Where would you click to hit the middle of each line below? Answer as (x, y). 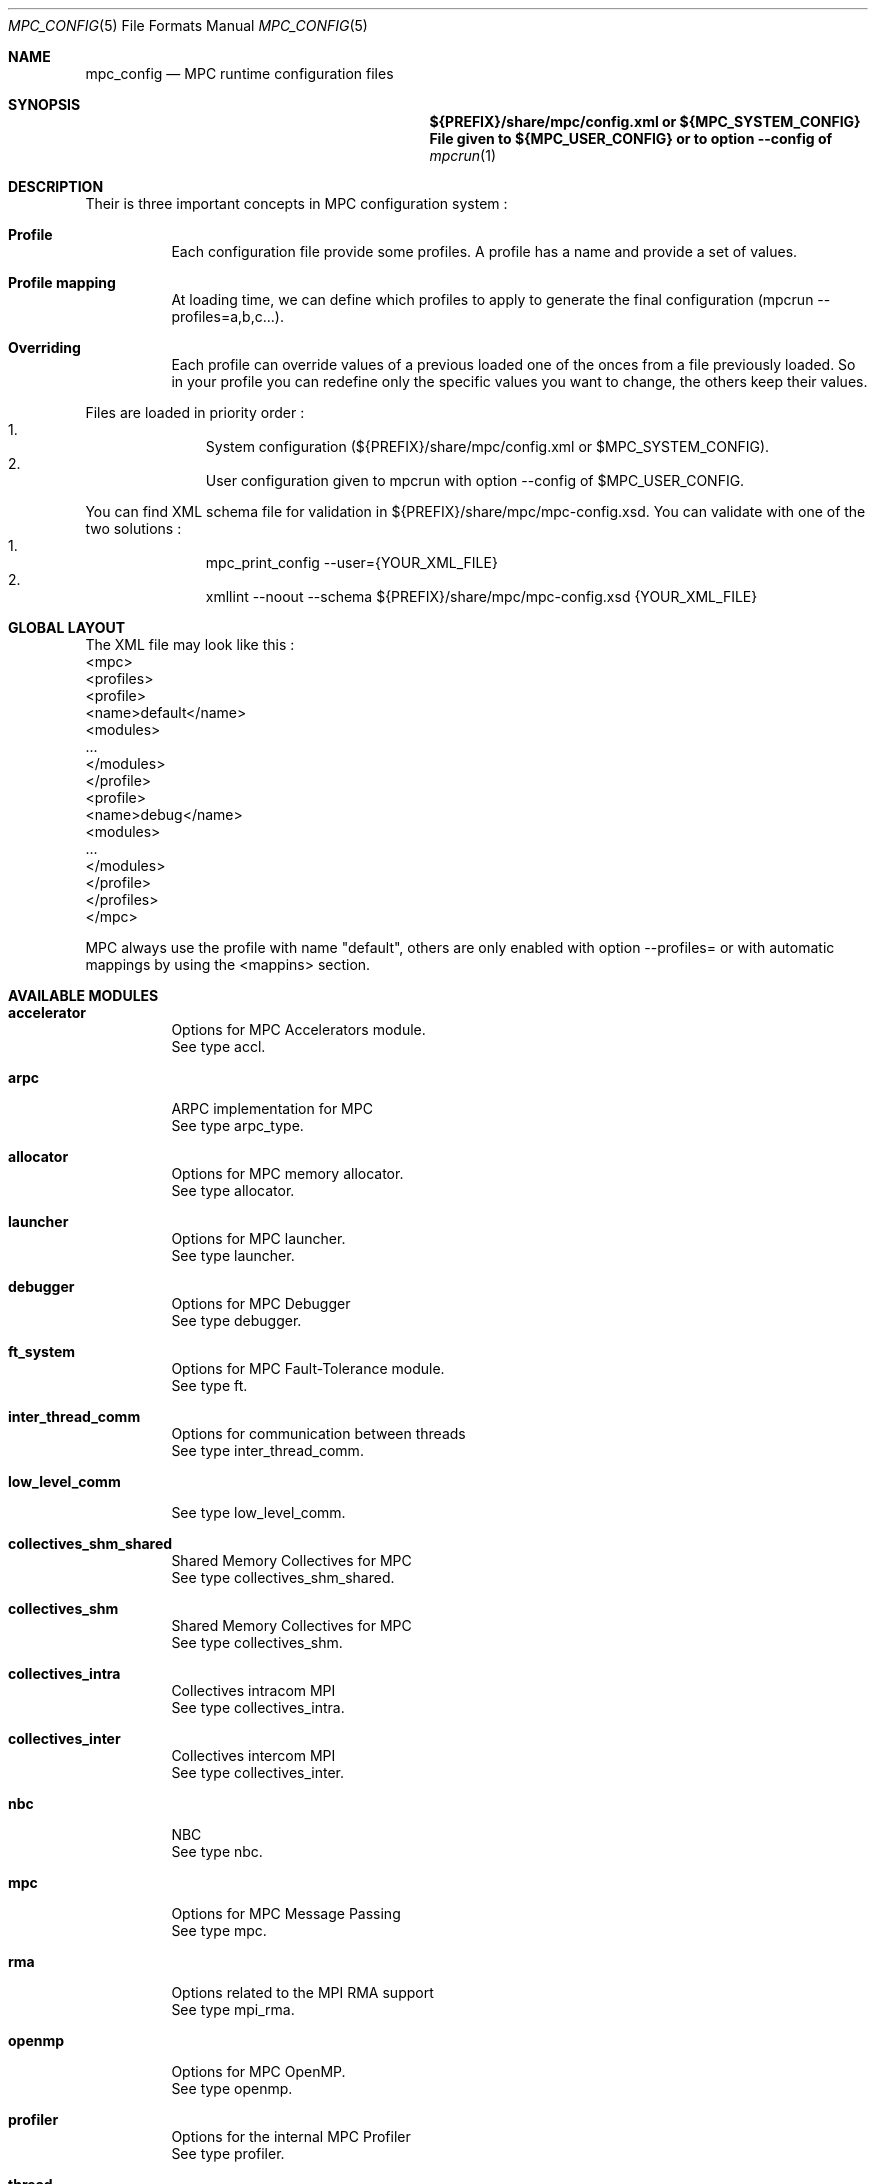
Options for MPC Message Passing (286, 1913)
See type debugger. (236, 1320)
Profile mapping (62, 282)
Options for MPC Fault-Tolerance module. (308, 1368)
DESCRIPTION (56, 186)
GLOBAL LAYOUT (67, 627)
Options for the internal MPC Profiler (291, 2136)
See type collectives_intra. (258, 1707)
